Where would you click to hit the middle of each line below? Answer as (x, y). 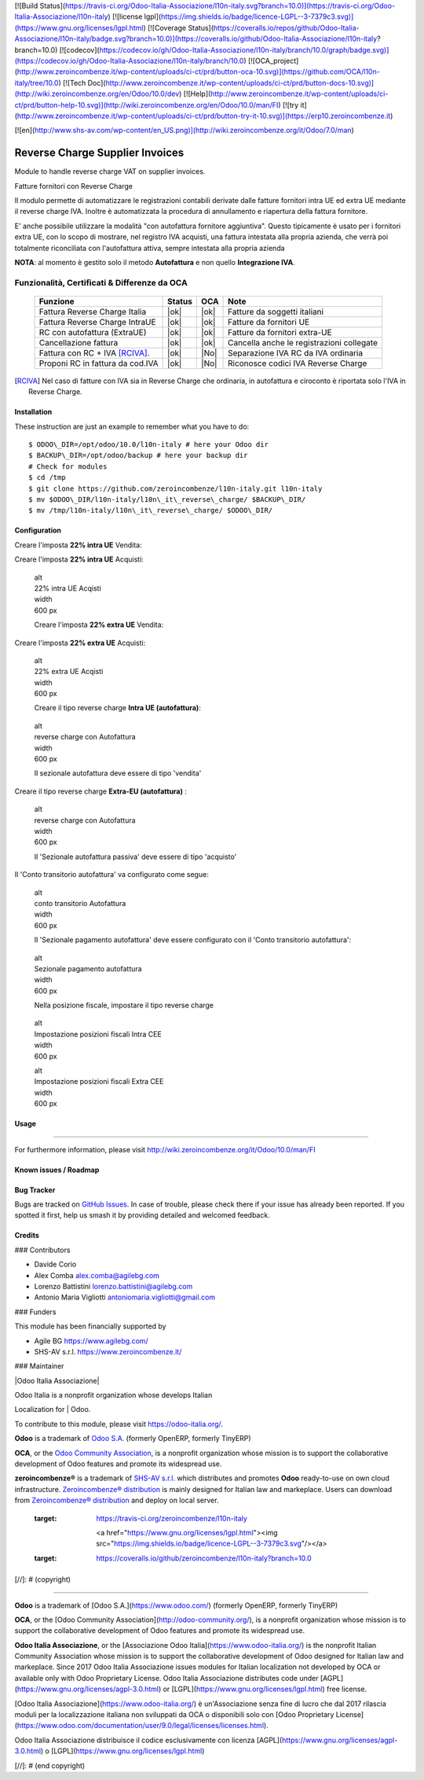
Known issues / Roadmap (57, 1170)
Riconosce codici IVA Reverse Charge (298, 363)
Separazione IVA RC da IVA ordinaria (296, 352)
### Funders (35, 1312)
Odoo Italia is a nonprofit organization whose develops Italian (113, 1395)
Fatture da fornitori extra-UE (280, 332)
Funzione (57, 301)
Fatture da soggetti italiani (276, 311)
